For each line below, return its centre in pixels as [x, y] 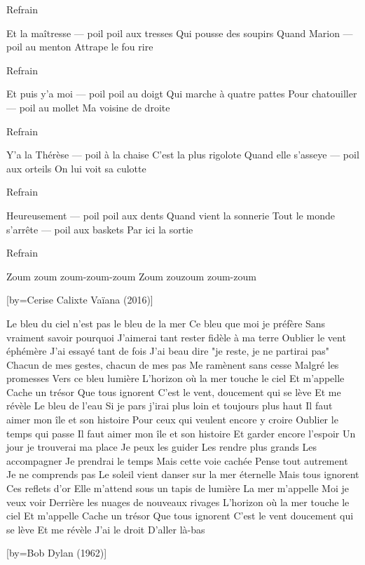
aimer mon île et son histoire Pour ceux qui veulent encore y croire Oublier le [172, 420]
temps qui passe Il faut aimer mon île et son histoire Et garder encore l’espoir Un [181, 433]
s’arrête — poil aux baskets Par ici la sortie [100, 229]
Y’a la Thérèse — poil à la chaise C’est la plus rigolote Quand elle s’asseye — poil [183, 155]
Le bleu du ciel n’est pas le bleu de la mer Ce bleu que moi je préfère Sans [166, 323]
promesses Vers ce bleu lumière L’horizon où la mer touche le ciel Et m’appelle [175, 378]
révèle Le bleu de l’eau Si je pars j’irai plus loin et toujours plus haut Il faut [170, 406]
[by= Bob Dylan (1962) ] [57, 553]
